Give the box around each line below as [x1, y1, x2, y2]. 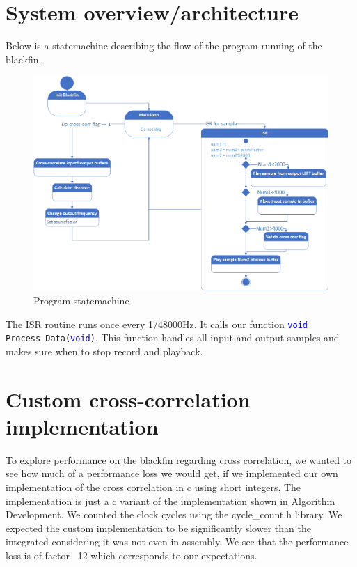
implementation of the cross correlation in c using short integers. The [6, 479, 301, 494]
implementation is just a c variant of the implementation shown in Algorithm [6, 493, 335, 508]
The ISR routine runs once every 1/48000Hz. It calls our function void [6, 316, 308, 331]
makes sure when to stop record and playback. [6, 343, 203, 358]
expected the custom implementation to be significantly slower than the [6, 520, 311, 535]
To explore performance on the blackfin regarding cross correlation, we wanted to [6, 452, 352, 467]
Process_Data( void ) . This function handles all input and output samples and [6, 330, 340, 345]
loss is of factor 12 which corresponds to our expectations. [6, 547, 257, 562]
